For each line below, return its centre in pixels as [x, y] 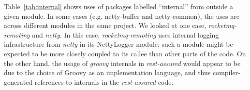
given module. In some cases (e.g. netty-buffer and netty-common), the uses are [122, 16]
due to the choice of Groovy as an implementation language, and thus [107, 72]
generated [18, 82]
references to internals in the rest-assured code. [104, 82]
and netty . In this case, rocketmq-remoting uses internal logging [125, 34]
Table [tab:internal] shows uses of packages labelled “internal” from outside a [118, 6]
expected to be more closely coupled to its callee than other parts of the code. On [125, 53]
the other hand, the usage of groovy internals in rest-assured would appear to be [122, 63]
